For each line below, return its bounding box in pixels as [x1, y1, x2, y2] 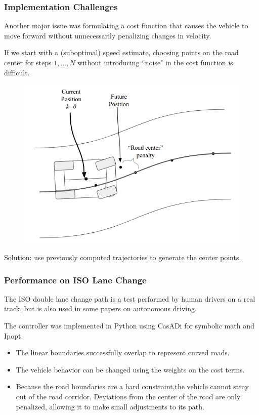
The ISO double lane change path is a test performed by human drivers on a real [4, 293, 255, 304]
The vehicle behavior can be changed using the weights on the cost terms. [16, 364, 245, 375]
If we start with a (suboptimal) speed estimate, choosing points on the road [4, 47, 239, 58]
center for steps [4, 57, 52, 67]
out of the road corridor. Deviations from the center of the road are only [16, 391, 241, 402]
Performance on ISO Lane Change [4, 273, 147, 286]
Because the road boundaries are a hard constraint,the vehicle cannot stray [16, 381, 249, 392]
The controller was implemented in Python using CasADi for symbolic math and [4, 320, 254, 331]
